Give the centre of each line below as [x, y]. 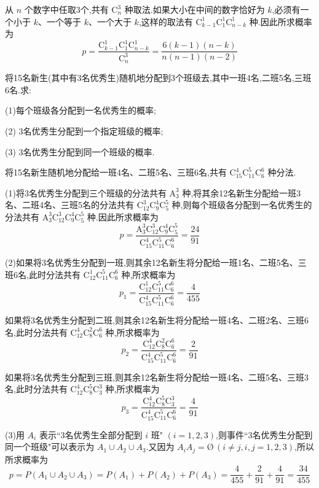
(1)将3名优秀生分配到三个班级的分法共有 [86, 192]
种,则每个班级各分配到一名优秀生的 [242, 205]
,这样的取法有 [166, 21]
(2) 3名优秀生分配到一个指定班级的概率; [84, 130]
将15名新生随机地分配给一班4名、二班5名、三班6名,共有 [116, 172]
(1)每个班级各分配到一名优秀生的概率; [81, 110]
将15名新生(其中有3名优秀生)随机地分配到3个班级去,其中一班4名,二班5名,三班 [158, 78]
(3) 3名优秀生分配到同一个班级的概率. [80, 151]
